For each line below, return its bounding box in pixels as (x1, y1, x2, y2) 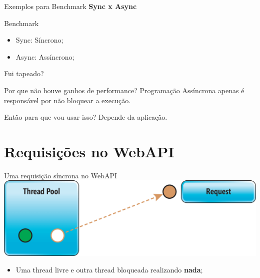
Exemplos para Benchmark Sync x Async (4, 1, 137, 11)
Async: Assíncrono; (15, 51, 74, 62)
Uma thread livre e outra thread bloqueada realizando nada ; (15, 264, 203, 275)
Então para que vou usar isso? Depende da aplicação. (4, 112, 167, 122)
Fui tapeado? (4, 68, 44, 79)
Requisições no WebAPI (4, 141, 174, 161)
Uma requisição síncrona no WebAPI (4, 170, 117, 180)
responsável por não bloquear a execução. (4, 95, 131, 105)
